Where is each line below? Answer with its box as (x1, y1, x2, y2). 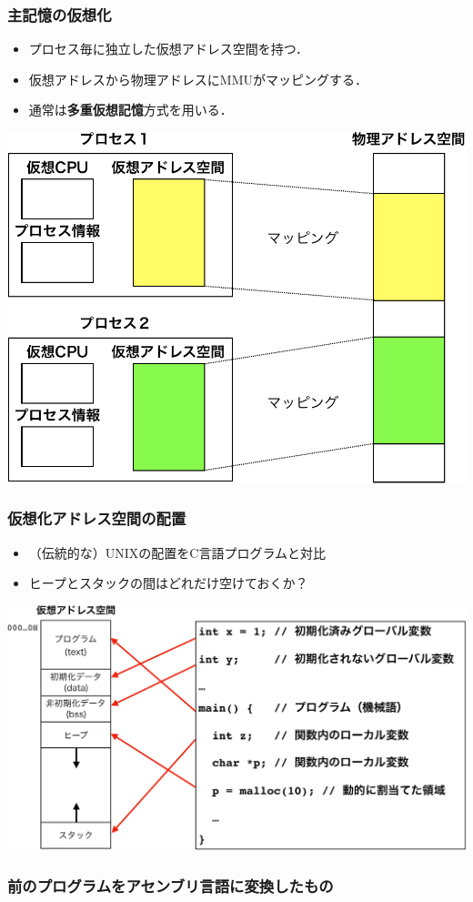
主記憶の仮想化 (7, 3, 112, 25)
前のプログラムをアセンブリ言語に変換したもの (7, 874, 334, 897)
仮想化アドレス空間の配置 (7, 507, 186, 530)
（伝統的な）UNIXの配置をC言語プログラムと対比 (28, 542, 327, 562)
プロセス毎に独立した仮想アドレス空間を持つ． (28, 39, 309, 58)
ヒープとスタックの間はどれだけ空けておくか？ (28, 573, 308, 593)
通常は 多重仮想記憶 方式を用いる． (28, 100, 233, 119)
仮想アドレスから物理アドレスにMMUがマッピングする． (28, 69, 367, 88)
